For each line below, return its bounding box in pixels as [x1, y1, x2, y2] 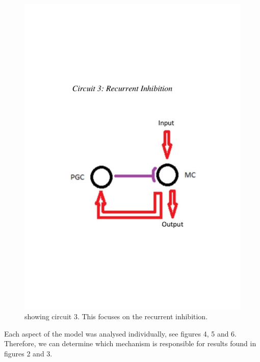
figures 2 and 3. [4, 348, 53, 359]
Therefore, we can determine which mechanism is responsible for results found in [4, 338, 256, 349]
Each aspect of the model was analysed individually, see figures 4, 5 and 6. [4, 328, 237, 339]
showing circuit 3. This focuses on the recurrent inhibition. [24, 311, 208, 322]
